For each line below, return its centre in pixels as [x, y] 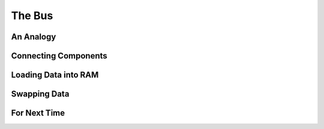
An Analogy [34, 37]
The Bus [32, 16]
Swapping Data [40, 94]
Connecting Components [59, 56]
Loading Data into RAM [55, 75]
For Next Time [38, 113]
